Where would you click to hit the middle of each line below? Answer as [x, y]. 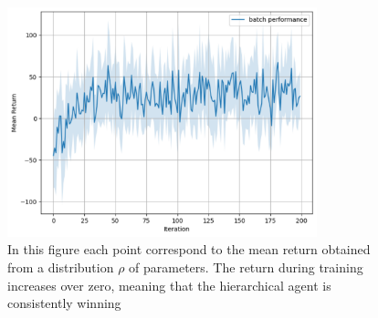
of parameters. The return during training [246, 267]
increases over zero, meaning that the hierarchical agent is [169, 285]
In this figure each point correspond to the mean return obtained [189, 249]
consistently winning [64, 303]
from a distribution [61, 267]
